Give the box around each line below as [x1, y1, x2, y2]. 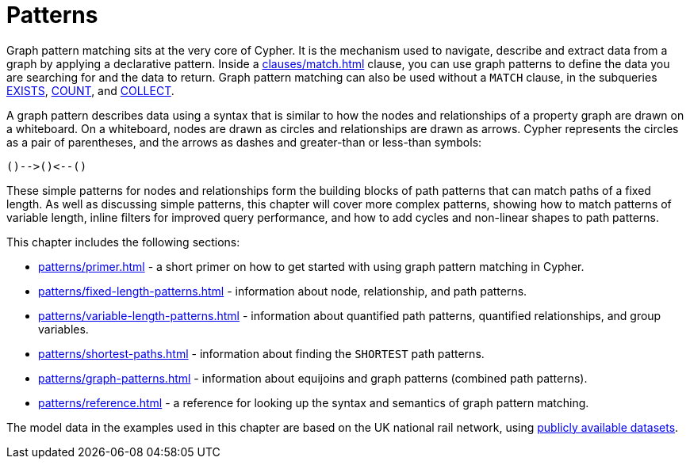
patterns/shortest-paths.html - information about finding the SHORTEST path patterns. [38, 346, 485, 360]
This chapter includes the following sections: [6, 234, 240, 249]
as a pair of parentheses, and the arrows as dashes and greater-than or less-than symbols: [6, 135, 482, 149]
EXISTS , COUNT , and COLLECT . [6, 83, 174, 97]
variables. [38, 322, 89, 336]
